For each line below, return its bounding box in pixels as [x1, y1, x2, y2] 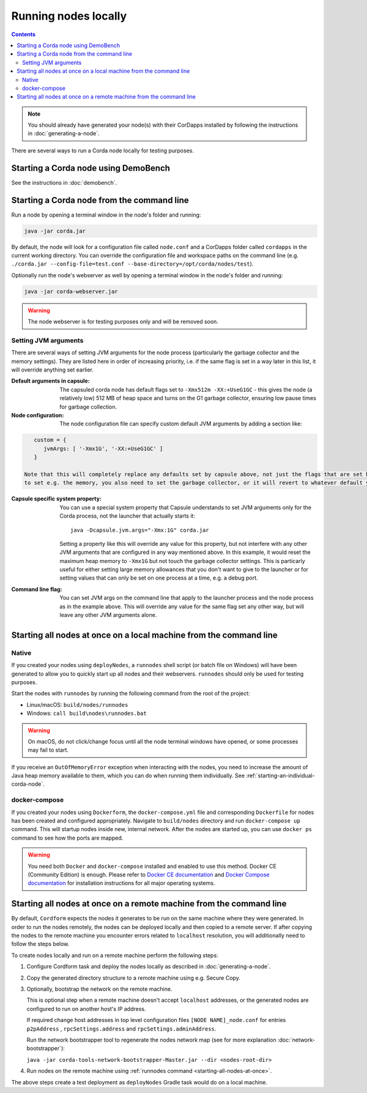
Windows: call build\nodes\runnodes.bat [26, 710, 147, 717]
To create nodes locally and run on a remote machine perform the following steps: [11, 952, 218, 959]
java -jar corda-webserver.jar [24, 288, 119, 295]
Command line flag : [11, 585, 62, 593]
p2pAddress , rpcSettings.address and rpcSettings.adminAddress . [26, 1025, 217, 1032]
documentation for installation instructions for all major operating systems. [28, 879, 215, 887]
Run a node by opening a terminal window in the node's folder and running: [11, 211, 201, 218]
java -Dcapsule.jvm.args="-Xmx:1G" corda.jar [70, 526, 209, 534]
